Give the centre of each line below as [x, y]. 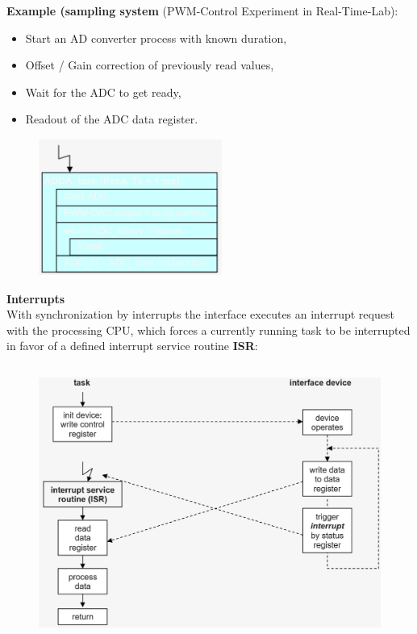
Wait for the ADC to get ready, [103, 92]
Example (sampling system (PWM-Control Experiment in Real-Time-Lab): [202, 10]
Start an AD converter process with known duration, [156, 38]
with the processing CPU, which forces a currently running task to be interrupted [208, 330]
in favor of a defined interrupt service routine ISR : [132, 346]
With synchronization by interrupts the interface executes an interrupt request [200, 314]
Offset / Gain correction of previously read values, [150, 65]
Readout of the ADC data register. [112, 119]
